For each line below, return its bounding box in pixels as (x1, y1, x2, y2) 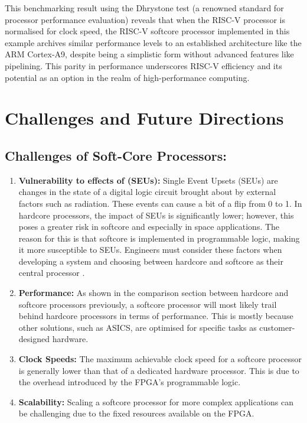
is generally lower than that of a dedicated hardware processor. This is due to (18, 364, 299, 376)
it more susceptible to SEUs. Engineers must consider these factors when (18, 243, 282, 256)
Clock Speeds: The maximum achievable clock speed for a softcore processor (18, 353, 302, 365)
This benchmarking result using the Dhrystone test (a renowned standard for (5, 2, 284, 14)
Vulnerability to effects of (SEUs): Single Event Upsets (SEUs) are (18, 174, 278, 186)
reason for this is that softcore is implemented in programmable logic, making (18, 232, 300, 244)
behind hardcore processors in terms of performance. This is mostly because (18, 310, 293, 322)
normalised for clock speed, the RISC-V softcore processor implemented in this (5, 25, 290, 37)
